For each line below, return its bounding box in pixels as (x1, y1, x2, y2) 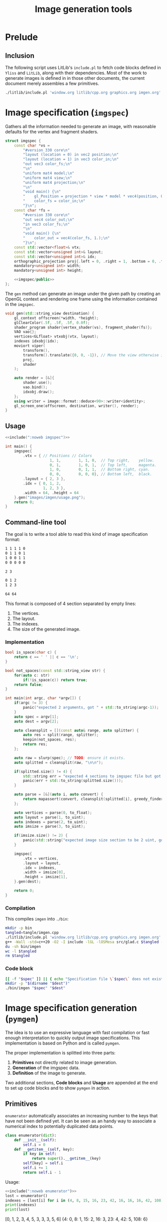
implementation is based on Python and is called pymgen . (5, 1040, 120, 1046)
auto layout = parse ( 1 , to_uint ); (14, 815, 85, 820)
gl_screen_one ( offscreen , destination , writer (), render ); (14, 403, 139, 408)
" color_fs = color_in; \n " (23, 198, 85, 204)
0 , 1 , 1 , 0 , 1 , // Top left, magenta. (49, 462, 157, 467)
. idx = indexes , (23, 865, 57, 870)
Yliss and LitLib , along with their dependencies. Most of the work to (5, 70, 147, 76)
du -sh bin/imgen (5, 944, 41, 949)
